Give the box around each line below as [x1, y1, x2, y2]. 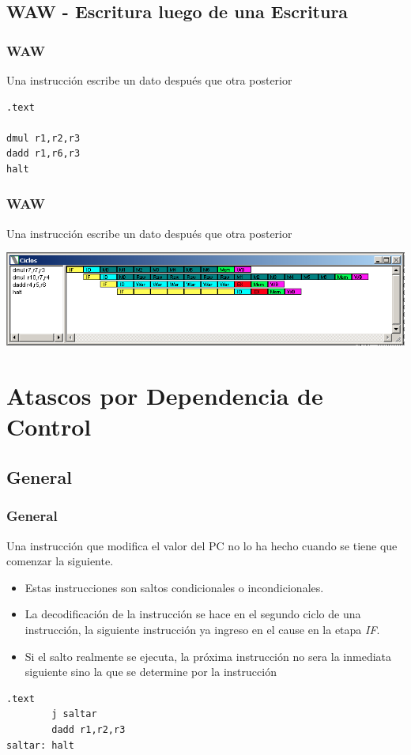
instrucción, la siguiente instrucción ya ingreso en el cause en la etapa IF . [25, 621, 380, 637]
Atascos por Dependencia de [6, 379, 323, 412]
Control [6, 410, 92, 443]
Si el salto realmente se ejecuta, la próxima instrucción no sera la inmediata [25, 647, 391, 664]
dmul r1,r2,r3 [6, 132, 81, 144]
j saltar [51, 708, 97, 720]
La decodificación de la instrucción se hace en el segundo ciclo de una [25, 606, 361, 622]
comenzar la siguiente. [6, 553, 114, 569]
